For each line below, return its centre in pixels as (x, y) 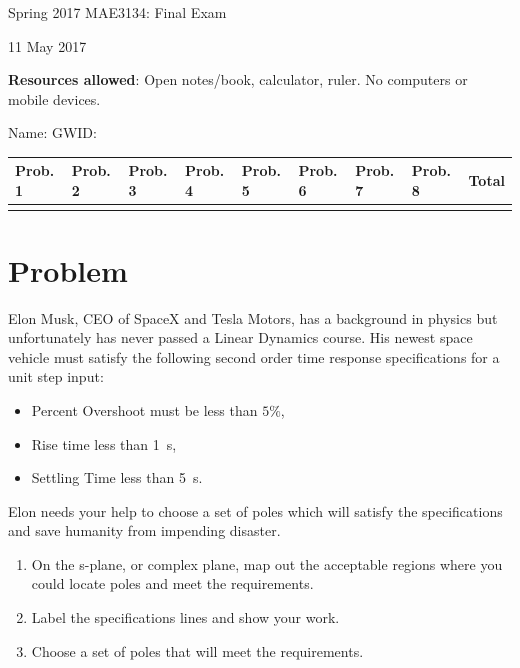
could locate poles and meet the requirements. (172, 583)
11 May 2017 (47, 45)
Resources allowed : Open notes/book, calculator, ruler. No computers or (238, 79)
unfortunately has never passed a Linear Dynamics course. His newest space (240, 337)
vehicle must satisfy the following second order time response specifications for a (254, 356)
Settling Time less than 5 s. (117, 477)
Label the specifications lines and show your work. (185, 617)
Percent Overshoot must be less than (144, 409)
